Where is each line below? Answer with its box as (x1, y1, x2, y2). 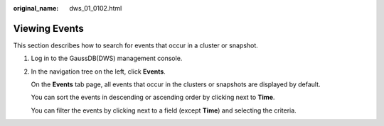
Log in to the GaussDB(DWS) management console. (31, 54, 183, 63)
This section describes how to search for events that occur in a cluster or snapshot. (13, 41, 259, 50)
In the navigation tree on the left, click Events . (31, 67, 166, 76)
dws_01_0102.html (69, 4, 122, 12)
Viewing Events (13, 22, 85, 35)
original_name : (13, 4, 59, 12)
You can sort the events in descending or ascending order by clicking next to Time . (31, 93, 275, 102)
